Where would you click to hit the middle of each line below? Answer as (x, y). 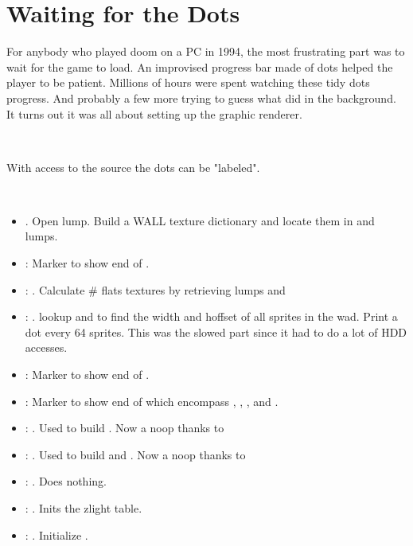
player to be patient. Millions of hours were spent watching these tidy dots (188, 82)
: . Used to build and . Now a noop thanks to (135, 454)
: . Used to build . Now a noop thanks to (125, 428)
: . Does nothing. (66, 481)
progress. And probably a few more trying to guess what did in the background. (201, 97)
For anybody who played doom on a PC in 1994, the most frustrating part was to (206, 51)
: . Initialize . (56, 534)
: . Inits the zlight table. (84, 508)
